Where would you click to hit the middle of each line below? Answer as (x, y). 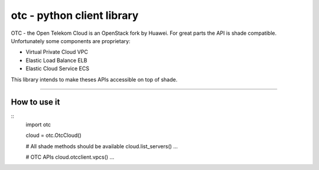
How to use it (35, 102)
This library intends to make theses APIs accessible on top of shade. (94, 79)
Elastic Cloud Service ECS (58, 68)
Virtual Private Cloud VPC (57, 52)
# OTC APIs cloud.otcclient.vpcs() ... (70, 157)
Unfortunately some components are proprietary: (71, 41)
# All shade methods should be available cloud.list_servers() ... (102, 146)
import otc (38, 125)
